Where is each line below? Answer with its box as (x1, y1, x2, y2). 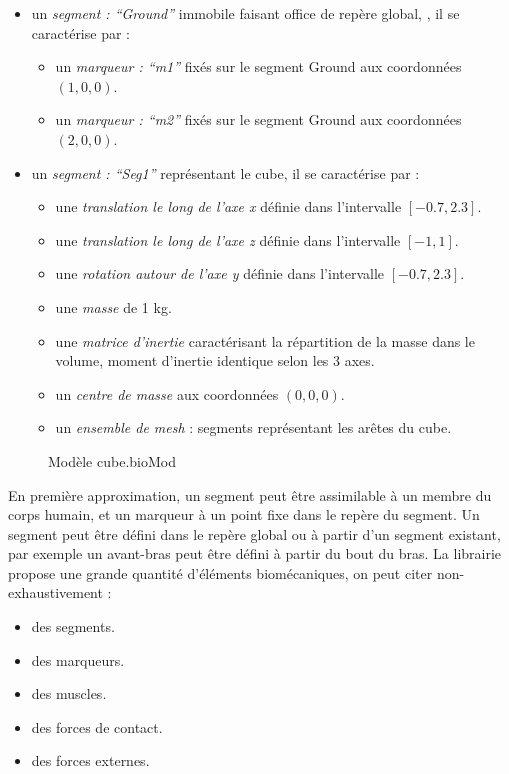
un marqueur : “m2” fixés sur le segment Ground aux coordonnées (55, 109, 462, 130)
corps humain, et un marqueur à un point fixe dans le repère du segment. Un (8, 504, 480, 525)
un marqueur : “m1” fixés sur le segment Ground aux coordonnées (55, 56, 462, 77)
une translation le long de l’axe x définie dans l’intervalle (55, 196, 402, 217)
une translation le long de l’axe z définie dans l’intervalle (55, 229, 401, 250)
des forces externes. (31, 750, 150, 771)
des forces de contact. (31, 716, 163, 737)
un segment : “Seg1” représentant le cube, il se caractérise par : (31, 162, 420, 183)
